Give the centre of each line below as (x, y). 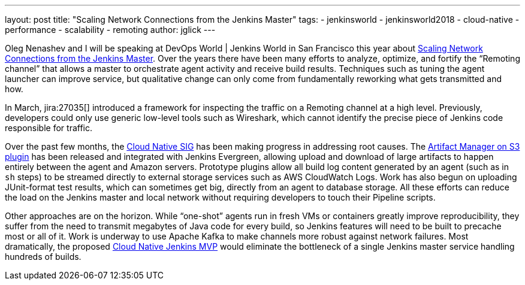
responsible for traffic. (49, 128)
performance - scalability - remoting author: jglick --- (110, 30)
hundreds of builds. (43, 257)
